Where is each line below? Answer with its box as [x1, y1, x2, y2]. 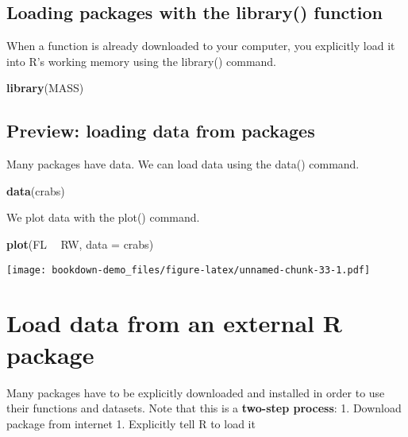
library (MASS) [6, 79, 84, 96]
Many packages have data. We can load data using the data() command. [6, 156, 360, 172]
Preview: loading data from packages [6, 118, 315, 143]
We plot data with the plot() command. [6, 209, 200, 226]
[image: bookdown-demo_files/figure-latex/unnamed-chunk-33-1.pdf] [6, 264, 371, 276]
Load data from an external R [6, 307, 342, 339]
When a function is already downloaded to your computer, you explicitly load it [6, 37, 395, 54]
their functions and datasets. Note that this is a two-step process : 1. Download [6, 400, 402, 416]
